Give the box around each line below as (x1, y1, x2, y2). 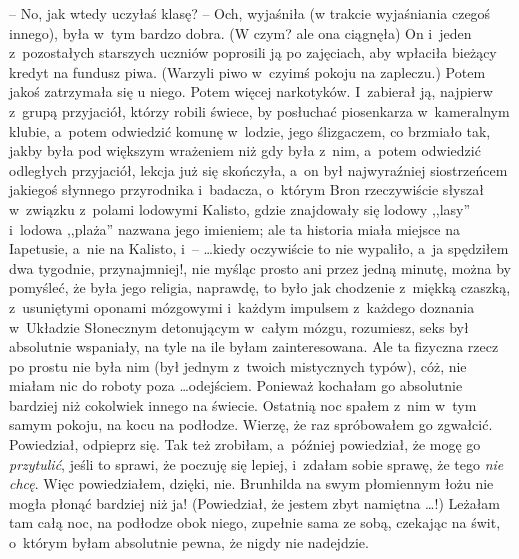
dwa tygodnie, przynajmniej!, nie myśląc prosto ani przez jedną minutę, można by (9, 257, 511, 278)
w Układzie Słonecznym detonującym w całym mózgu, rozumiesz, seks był (9, 316, 469, 337)
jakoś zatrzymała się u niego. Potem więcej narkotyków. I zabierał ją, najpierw (9, 81, 493, 102)
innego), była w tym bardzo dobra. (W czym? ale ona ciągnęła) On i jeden (9, 22, 472, 43)
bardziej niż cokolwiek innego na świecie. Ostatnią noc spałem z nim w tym (9, 394, 477, 415)
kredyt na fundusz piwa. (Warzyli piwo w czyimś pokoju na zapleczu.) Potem (9, 61, 486, 82)
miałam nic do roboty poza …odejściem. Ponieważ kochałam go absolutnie (9, 375, 463, 396)
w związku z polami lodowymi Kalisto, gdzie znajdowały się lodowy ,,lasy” (9, 198, 471, 219)
